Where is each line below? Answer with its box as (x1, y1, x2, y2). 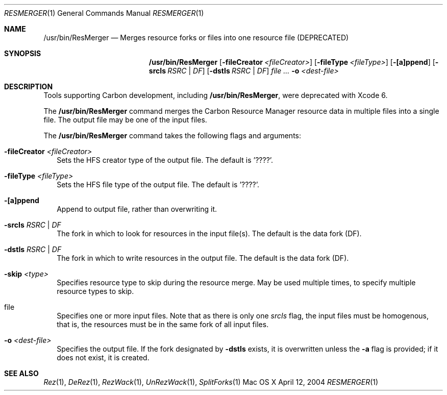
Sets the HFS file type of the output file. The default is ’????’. (57, 180, 259, 189)
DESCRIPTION (4, 82, 53, 91)
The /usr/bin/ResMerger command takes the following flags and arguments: (43, 131, 301, 140)
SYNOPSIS (4, 49, 41, 58)
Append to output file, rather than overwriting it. (57, 205, 217, 213)
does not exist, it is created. (57, 353, 150, 362)
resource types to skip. (57, 287, 134, 295)
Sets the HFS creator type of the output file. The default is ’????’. (57, 156, 274, 164)
